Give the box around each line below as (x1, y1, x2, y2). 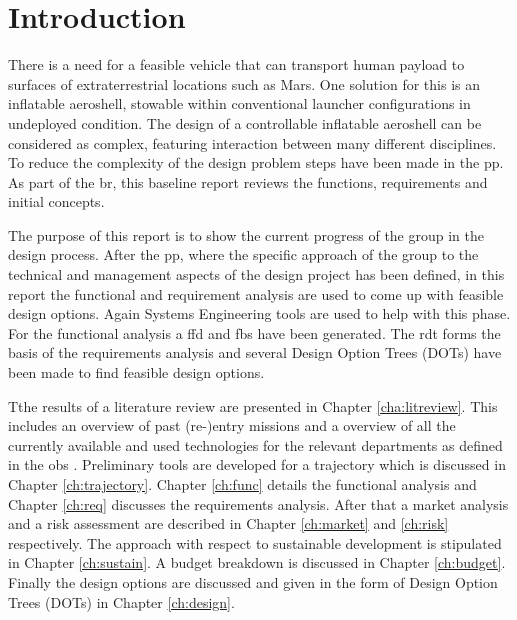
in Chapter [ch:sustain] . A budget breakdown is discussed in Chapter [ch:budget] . (8, 552, 506, 573)
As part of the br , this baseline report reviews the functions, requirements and (8, 171, 488, 192)
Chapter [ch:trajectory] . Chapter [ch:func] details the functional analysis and (8, 474, 477, 494)
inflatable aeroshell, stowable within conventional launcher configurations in (8, 93, 471, 114)
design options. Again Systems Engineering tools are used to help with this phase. (8, 303, 511, 324)
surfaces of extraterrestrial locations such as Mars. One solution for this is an (8, 73, 480, 94)
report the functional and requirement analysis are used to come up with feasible (8, 283, 504, 304)
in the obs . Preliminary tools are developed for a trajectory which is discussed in (8, 454, 506, 475)
